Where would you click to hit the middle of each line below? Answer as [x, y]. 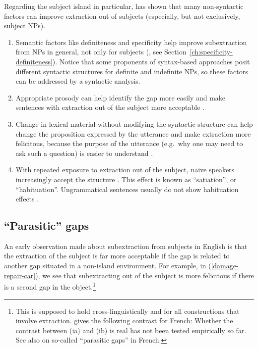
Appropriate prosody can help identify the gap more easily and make [121, 97]
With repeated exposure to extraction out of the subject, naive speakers [125, 170]
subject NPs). [25, 25]
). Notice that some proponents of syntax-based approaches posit [151, 61]
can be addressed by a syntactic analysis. [78, 81]
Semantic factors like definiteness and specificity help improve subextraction [131, 42]
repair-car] [20, 275]
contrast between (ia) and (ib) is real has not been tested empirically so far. [131, 330]
